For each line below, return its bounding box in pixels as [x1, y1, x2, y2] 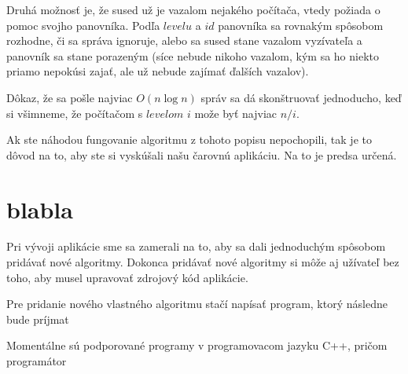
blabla [6, 192, 73, 225]
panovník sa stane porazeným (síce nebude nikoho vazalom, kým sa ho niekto [6, 47, 379, 64]
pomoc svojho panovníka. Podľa [6, 16, 160, 33]
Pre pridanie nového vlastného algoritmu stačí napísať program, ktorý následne [6, 295, 388, 312]
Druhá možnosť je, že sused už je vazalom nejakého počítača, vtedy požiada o [6, 2, 380, 17]
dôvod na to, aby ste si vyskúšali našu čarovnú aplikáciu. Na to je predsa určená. [6, 146, 397, 163]
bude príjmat [6, 310, 69, 327]
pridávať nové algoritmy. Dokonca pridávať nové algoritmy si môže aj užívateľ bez [6, 254, 399, 270]
